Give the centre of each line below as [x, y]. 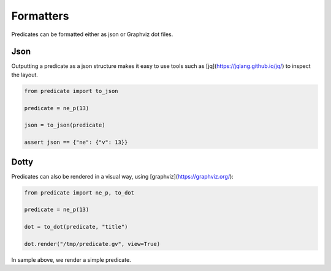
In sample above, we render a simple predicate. [71, 259]
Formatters [40, 16]
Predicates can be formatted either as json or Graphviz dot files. [92, 34]
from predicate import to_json [71, 91]
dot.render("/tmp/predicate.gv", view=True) [92, 244]
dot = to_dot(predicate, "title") [76, 227]
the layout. [25, 75]
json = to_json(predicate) [65, 125]
